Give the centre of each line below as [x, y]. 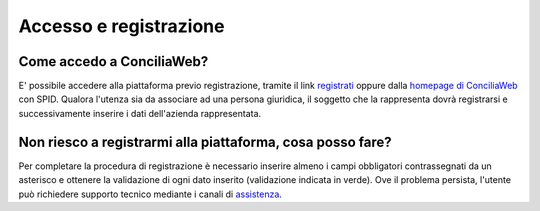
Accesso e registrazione [121, 26]
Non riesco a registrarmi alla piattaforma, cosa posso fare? [205, 141]
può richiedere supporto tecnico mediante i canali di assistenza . [150, 194]
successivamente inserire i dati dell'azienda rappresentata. [140, 113]
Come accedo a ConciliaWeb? [113, 61]
